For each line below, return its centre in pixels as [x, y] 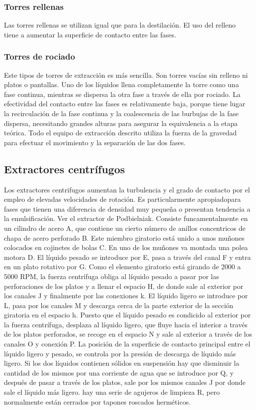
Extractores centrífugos [64, 169]
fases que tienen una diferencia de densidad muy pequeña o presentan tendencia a [127, 208]
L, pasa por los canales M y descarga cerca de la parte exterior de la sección [119, 305]
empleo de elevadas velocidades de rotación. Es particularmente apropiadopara [122, 199]
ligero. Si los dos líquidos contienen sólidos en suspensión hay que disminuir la [122, 363]
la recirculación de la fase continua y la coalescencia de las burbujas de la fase [121, 113]
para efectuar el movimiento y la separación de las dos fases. [95, 142]
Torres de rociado [40, 56]
